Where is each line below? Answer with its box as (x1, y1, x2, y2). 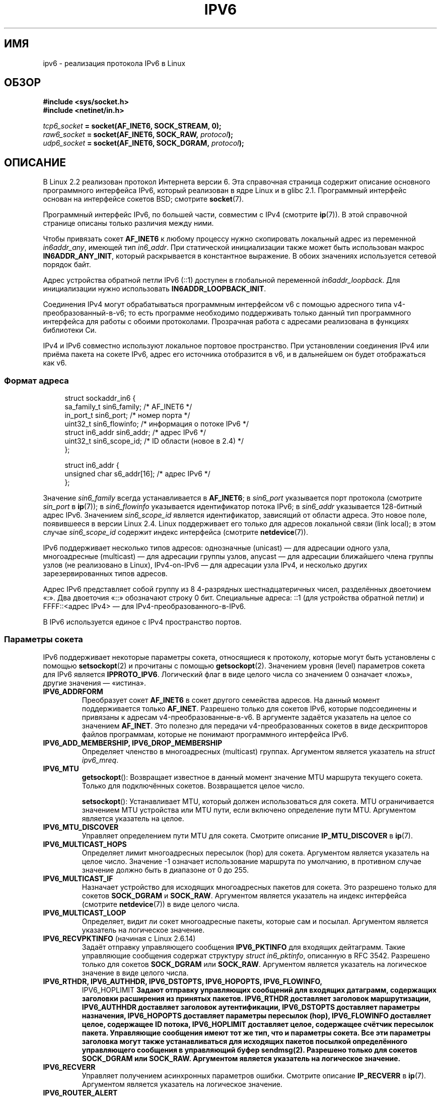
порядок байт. (43, 260, 91, 269)
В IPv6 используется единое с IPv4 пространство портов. (43, 618, 242, 627)
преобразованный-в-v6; (43, 309, 127, 318)
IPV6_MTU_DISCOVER (43, 822, 119, 831)
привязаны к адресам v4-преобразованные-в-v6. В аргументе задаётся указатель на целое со (82, 712, 412, 721)
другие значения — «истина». (43, 678, 146, 687)
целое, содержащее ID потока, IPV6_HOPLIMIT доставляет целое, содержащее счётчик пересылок (82, 1019, 434, 1028)
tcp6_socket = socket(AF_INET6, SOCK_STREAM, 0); (43, 121, 222, 131)
